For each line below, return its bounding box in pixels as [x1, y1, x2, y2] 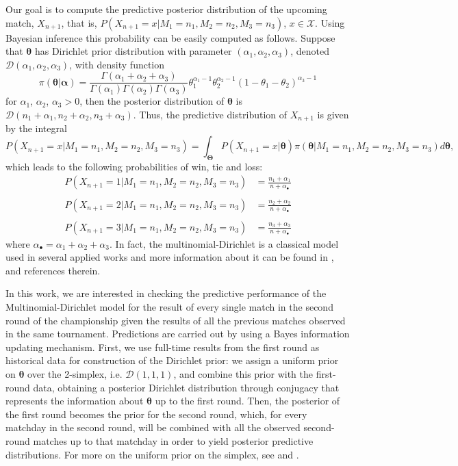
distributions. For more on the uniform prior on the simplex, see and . [5, 447, 299, 461]
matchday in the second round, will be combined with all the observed [5, 420, 301, 435]
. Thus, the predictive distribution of [133, 107, 288, 122]
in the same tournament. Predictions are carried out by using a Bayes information [5, 326, 350, 341]
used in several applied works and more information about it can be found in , [5, 250, 334, 264]
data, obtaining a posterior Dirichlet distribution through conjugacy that [33, 380, 340, 394]
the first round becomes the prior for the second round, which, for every [5, 406, 307, 421]
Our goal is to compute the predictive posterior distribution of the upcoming [5, 2, 327, 16]
